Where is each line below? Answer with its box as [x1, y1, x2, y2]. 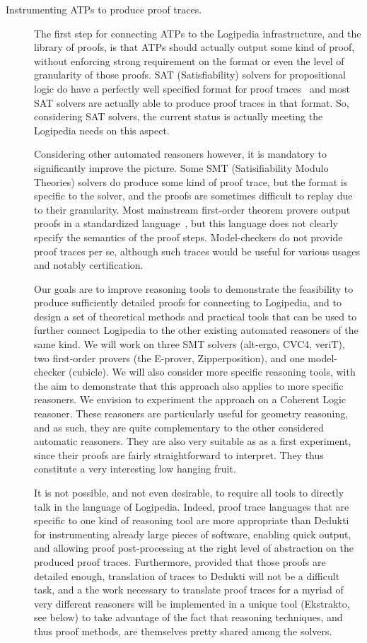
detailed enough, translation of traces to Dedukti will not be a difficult [34, 568, 340, 583]
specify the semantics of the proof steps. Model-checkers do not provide [34, 229, 343, 244]
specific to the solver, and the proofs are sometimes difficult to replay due [34, 188, 353, 203]
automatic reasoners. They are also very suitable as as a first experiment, [34, 434, 351, 448]
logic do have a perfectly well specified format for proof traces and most [34, 81, 350, 95]
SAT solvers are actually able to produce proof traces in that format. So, [34, 95, 349, 110]
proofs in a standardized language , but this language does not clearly [34, 216, 338, 231]
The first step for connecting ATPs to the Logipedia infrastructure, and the [34, 25, 361, 40]
